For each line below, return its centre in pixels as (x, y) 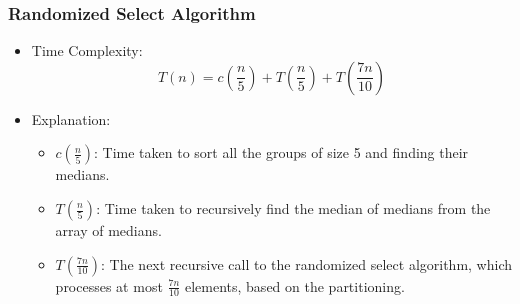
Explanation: (71, 118)
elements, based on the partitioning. (294, 285)
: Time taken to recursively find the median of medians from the (293, 208)
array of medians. (108, 230)
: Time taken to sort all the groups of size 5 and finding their (281, 152)
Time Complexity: (87, 50)
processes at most (109, 285)
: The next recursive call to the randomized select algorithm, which (306, 263)
